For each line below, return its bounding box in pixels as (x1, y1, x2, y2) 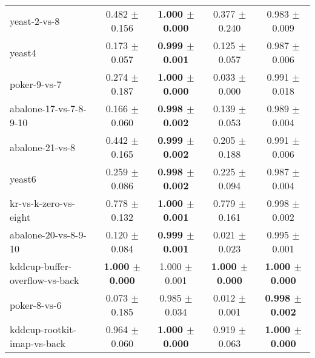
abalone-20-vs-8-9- (10, 228, 87, 241)
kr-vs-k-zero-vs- (10, 196, 75, 210)
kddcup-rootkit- (10, 322, 76, 336)
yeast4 (10, 45, 36, 59)
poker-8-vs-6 (10, 297, 62, 312)
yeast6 (10, 171, 36, 186)
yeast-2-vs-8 (10, 13, 60, 28)
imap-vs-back (10, 336, 66, 350)
